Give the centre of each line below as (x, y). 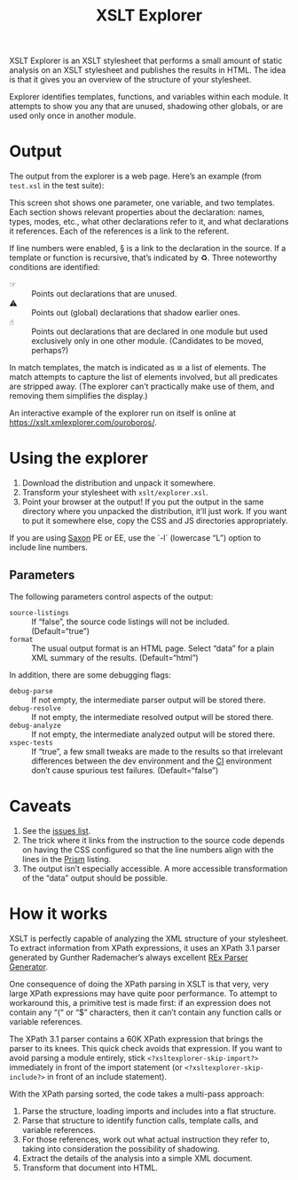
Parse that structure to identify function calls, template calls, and (140, 1121)
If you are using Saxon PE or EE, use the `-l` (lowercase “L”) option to (135, 538)
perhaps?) (50, 351)
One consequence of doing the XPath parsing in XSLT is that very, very (139, 984)
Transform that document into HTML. (90, 1168)
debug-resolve (35, 708)
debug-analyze (35, 725)
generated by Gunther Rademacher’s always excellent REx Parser (129, 957)
